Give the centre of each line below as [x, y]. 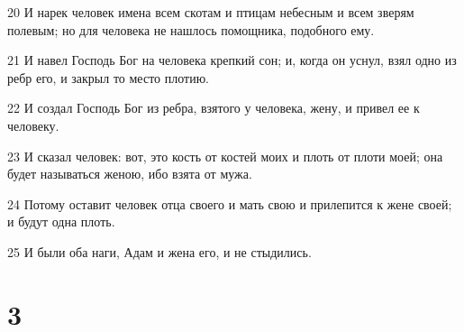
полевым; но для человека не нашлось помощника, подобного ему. [191, 29]
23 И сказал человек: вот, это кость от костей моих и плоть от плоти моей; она [225, 156]
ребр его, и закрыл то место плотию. [108, 77]
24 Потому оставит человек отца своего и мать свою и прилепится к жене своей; [230, 203]
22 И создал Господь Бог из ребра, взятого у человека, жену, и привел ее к [214, 108]
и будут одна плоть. [61, 221]
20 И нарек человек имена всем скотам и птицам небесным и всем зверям [211, 12]
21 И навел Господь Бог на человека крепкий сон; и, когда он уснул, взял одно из [232, 60]
